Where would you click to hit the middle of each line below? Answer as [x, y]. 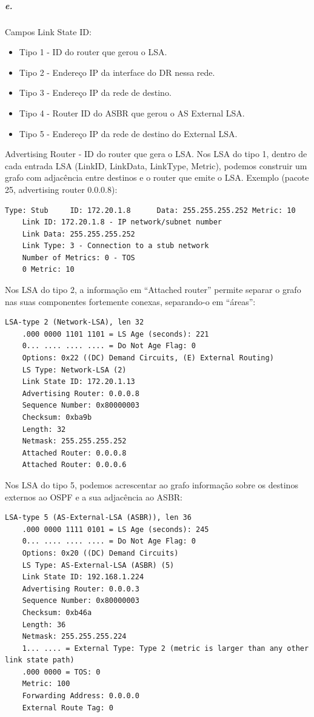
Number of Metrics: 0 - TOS [78, 258]
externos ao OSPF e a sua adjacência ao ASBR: [94, 497]
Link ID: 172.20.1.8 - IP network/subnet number [122, 222]
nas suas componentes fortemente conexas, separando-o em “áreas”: [130, 301]
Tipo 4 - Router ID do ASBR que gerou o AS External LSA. [132, 113]
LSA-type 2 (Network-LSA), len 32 [75, 322]
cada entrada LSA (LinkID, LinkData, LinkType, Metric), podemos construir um [156, 165]
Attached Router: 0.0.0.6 [74, 465]
